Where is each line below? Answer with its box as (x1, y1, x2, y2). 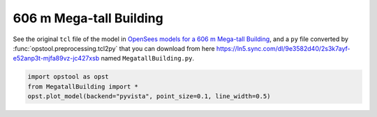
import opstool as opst (27, 73, 110, 81)
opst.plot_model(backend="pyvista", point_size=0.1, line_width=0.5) (27, 93, 271, 100)
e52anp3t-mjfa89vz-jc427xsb (13, 54, 100, 63)
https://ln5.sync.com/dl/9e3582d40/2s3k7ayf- (216, 44, 350, 52)
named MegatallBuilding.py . (101, 54, 195, 63)
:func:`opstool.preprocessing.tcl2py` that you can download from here (13, 44, 216, 52)
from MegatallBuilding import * (27, 82, 139, 91)
